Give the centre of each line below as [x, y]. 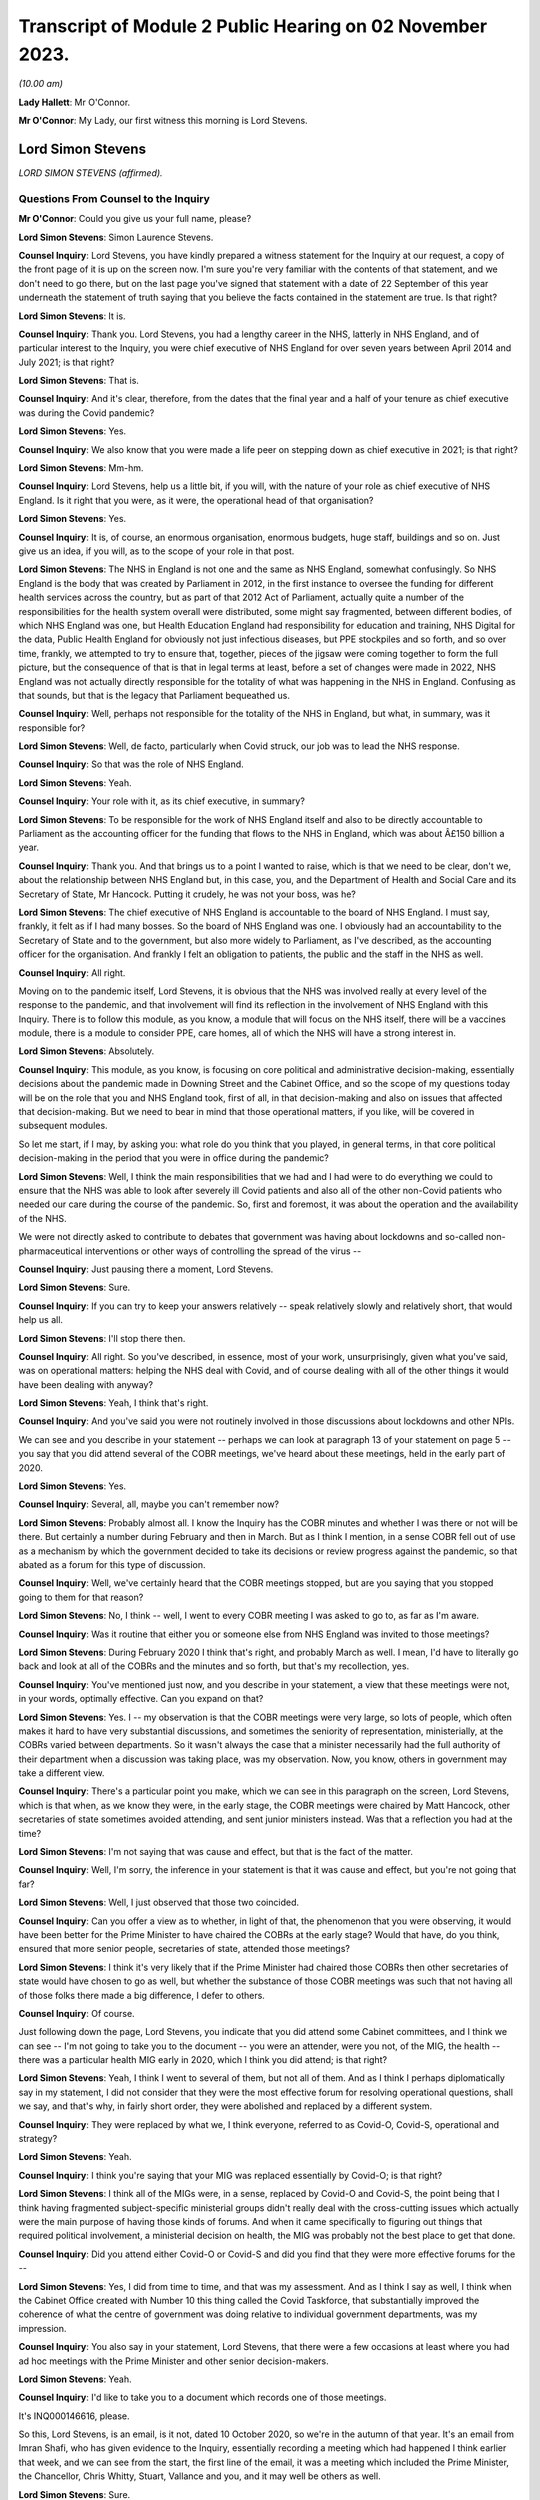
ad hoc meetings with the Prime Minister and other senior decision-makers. [173, 2361]
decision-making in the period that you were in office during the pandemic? [174, 1158]
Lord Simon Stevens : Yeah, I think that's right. [113, 1403]
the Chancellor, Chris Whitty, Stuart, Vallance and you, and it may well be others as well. [199, 2476]
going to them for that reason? [81, 1597]
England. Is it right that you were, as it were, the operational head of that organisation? [196, 500]
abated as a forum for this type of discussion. [112, 1564]
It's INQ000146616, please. [74, 2416]
